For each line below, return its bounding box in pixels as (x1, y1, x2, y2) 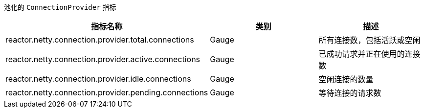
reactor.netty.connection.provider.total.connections (5, 35, 194, 45)
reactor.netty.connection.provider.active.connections (5, 54, 201, 64)
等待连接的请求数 (318, 88, 381, 98)
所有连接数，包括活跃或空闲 (318, 35, 421, 45)
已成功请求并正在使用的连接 (318, 49, 421, 59)
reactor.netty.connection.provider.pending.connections (5, 88, 208, 97)
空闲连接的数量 (318, 74, 374, 84)
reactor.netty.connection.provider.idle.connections (5, 74, 191, 84)
